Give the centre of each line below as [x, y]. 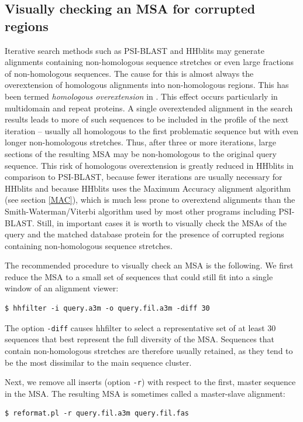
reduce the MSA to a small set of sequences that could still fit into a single [139, 276]
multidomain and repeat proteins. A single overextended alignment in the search [149, 108]
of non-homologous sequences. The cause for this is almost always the [129, 73]
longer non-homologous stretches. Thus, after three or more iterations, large [140, 142]
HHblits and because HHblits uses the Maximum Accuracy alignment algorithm [148, 188]
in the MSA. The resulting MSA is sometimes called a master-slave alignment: [145, 393]
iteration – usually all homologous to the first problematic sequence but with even [152, 130]
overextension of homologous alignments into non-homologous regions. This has [147, 85]
